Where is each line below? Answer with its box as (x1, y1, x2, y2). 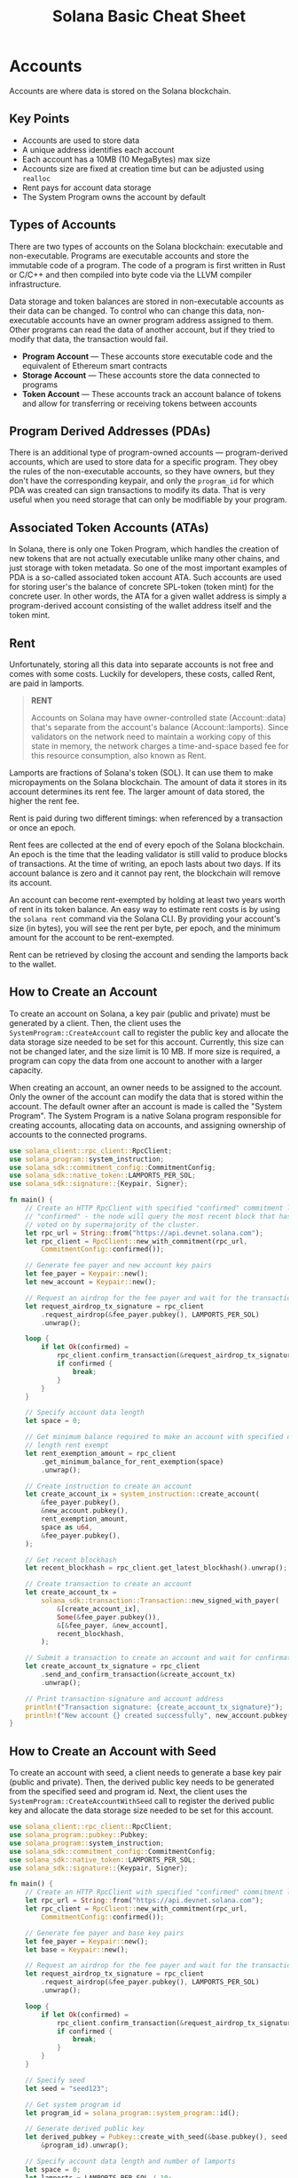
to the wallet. (9, 959, 57, 969)
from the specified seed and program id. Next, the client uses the (9, 1786, 247, 1797)
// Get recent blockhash (25, 1555, 117, 1564)
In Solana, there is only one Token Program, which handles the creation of (9, 544, 279, 554)
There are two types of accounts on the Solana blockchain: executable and (9, 241, 284, 251)
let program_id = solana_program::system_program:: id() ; (25, 2108, 240, 2118)
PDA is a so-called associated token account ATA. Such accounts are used (9, 572, 282, 583)
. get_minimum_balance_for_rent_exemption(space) (41, 1457, 224, 1467)
